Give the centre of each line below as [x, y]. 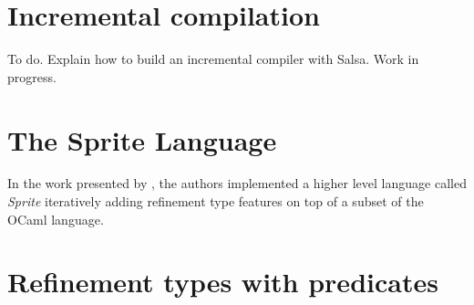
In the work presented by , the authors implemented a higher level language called [237, 183]
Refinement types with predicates [223, 282]
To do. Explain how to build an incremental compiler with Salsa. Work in [213, 59]
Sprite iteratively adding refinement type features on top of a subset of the [216, 201]
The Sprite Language [142, 139]
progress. [32, 76]
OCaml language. [56, 219]
